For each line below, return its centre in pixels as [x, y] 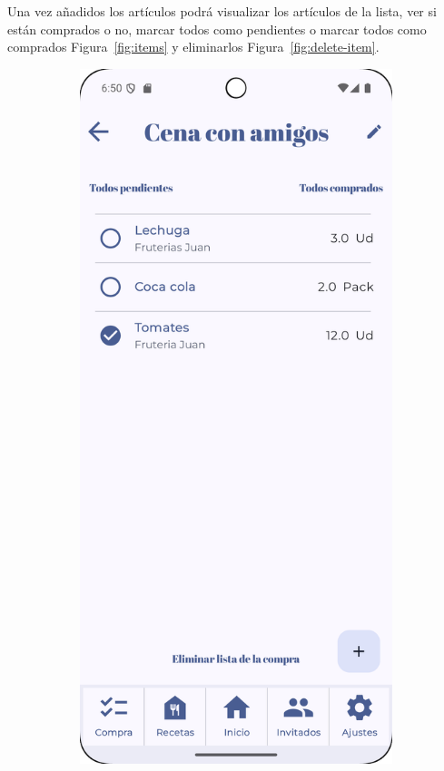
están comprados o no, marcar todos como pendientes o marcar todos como [217, 29]
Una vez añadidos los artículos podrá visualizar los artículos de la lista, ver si [222, 11]
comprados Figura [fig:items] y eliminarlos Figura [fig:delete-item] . [193, 47]
